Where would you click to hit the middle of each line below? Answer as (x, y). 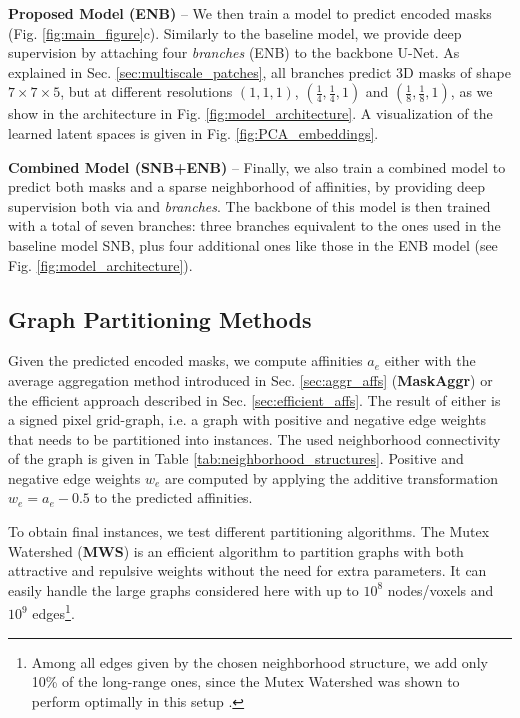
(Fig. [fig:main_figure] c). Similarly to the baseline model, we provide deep (235, 32)
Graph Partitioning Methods (160, 318)
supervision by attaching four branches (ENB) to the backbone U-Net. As (234, 52)
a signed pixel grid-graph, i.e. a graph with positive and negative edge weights (247, 419)
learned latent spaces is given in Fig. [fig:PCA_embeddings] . (193, 132)
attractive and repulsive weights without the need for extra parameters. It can (247, 570)
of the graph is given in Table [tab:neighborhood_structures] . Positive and (236, 458)
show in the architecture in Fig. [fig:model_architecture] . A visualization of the (250, 113)
